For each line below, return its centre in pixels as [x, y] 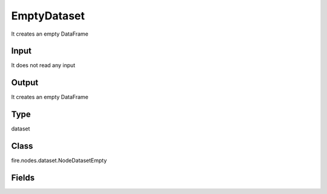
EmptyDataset [48, 16]
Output [25, 82]
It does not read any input [43, 65]
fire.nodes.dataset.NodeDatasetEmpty [59, 161]
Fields [23, 177]
